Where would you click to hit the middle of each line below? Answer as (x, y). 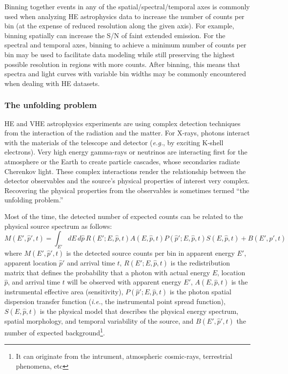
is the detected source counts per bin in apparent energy (150, 253)
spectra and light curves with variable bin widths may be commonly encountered (125, 74)
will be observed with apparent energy (124, 282)
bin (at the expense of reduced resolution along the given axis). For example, (119, 26)
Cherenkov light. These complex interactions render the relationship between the (125, 171)
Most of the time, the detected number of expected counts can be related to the (124, 216)
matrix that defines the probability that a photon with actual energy (107, 272)
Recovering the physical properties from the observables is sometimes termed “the (127, 190)
